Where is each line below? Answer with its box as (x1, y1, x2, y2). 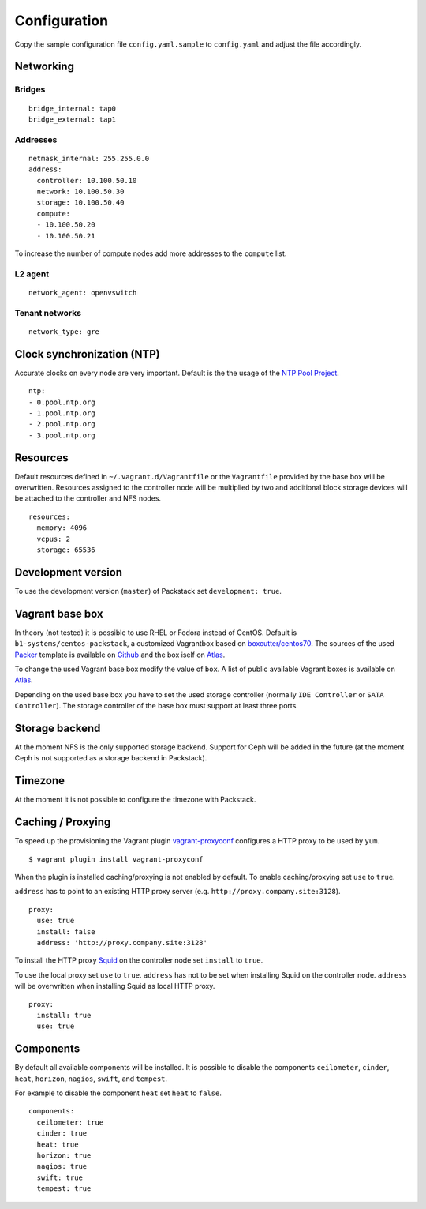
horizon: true (36, 1151, 92, 1160)
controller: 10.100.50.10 (36, 176, 137, 185)
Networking (14, 60, 75, 73)
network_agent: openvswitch (28, 288, 137, 297)
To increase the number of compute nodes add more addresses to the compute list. (14, 249, 287, 258)
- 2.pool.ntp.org (28, 419, 95, 429)
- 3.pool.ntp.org (28, 430, 95, 440)
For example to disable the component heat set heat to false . (14, 1088, 222, 1098)
